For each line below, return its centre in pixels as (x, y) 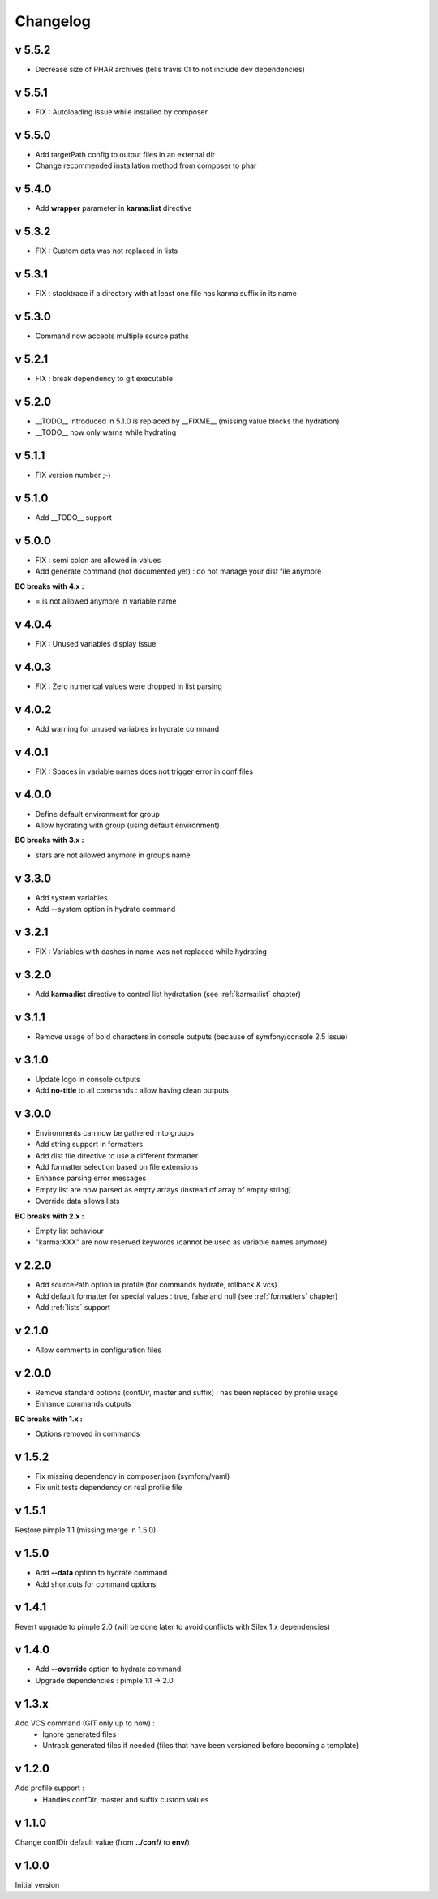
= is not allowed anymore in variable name (106, 601)
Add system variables (72, 897)
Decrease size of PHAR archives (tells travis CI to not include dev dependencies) (170, 70)
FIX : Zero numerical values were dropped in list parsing (129, 686)
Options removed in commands (88, 1434)
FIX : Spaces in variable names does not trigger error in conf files (144, 771)
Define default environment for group (97, 814)
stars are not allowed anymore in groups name (113, 855)
